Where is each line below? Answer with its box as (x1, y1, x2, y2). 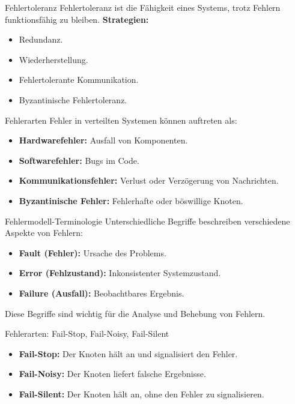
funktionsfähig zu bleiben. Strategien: (5, 13, 149, 25)
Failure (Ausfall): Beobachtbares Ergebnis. (19, 286, 184, 299)
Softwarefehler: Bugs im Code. (19, 154, 139, 166)
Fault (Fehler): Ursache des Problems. (19, 246, 166, 259)
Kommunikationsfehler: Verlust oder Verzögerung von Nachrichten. (19, 174, 279, 187)
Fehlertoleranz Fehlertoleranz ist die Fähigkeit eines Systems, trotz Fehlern (5, 1, 281, 13)
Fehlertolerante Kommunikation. (19, 73, 139, 86)
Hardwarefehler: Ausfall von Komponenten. (19, 134, 188, 146)
